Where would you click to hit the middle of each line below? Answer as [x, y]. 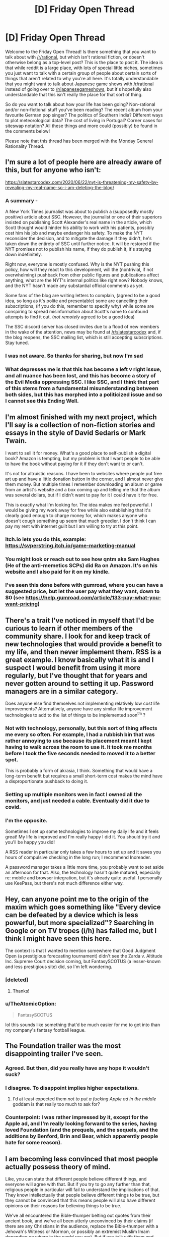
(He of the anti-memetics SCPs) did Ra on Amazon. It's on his [81, 565]
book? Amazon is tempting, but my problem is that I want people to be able [83, 458]
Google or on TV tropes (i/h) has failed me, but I [81, 931]
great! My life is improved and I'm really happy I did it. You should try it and [83, 837]
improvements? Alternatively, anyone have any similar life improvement [79, 709]
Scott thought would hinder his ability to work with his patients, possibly [80, 228]
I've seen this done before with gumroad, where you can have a [84, 585]
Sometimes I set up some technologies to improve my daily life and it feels [82, 831]
